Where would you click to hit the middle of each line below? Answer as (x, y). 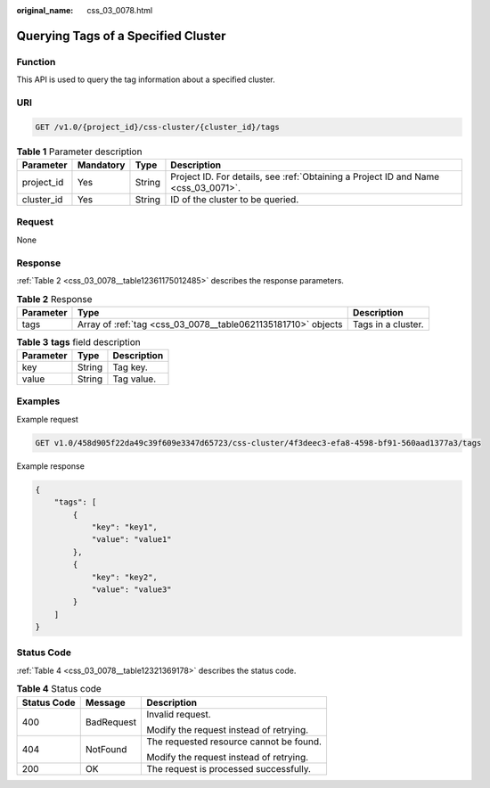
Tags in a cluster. (388, 324)
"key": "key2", (124, 577)
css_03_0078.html (120, 10)
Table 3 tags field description (79, 341)
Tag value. (135, 379)
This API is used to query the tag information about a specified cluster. (146, 79)
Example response (50, 466)
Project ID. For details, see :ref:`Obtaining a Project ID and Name (305, 176)
